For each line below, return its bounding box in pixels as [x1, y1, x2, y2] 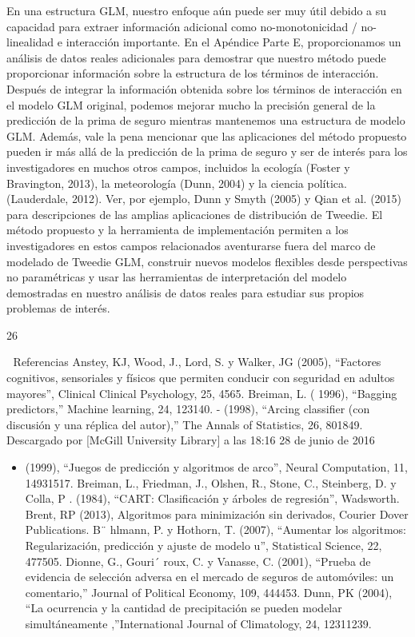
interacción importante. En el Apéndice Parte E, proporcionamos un [66, 34, 401, 50]
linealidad [6, 34, 54, 50]
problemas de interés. [6, 300, 110, 317]
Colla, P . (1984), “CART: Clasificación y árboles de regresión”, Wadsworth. [25, 490, 400, 507]
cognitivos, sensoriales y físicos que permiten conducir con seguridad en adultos [6, 369, 395, 386]
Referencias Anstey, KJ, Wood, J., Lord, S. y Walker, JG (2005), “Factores [13, 353, 381, 370]
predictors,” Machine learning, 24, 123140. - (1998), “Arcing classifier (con [6, 400, 370, 417]
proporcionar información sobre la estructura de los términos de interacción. [6, 65, 379, 82]
